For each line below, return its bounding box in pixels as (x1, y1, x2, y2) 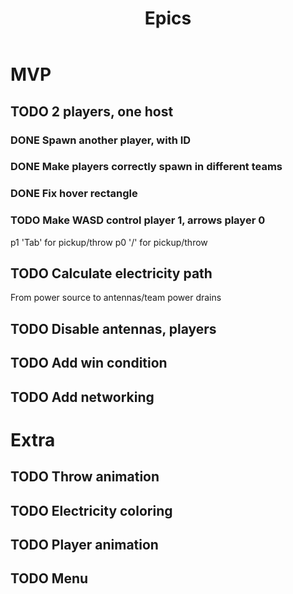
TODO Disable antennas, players (10, 320, 217, 337)
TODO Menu (10, 570, 89, 587)
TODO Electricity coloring (10, 502, 173, 519)
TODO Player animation (10, 536, 159, 553)
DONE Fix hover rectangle (10, 187, 138, 201)
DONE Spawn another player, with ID (10, 133, 192, 147)
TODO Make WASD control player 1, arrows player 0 (10, 213, 266, 227)
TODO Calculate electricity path (10, 265, 213, 282)
